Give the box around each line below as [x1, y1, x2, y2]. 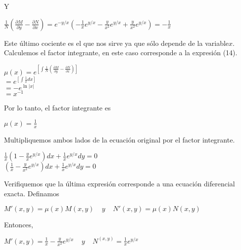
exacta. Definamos [4, 188, 59, 198]
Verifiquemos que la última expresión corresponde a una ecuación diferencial [4, 179, 235, 189]
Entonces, [4, 219, 33, 229]
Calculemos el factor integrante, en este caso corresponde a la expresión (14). [4, 47, 238, 58]
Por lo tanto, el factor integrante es [4, 102, 111, 112]
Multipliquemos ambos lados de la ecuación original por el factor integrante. [4, 134, 235, 144]
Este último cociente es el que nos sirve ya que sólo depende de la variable [4, 37, 229, 48]
